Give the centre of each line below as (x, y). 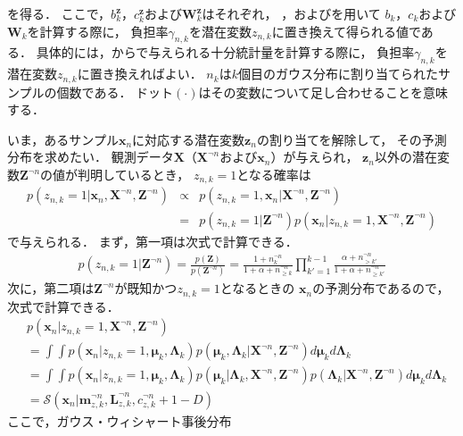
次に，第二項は (51, 288)
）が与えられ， (314, 157)
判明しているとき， (134, 175)
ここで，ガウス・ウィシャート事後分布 (120, 420)
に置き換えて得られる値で (346, 31)
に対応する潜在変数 (189, 139)
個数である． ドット (115, 92)
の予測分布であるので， (381, 288)
